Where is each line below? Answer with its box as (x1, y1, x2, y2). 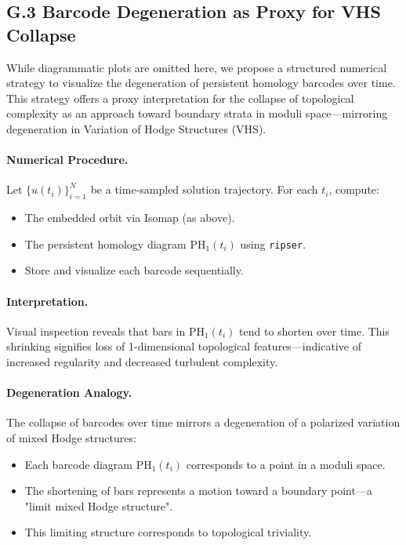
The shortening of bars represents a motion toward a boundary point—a (24, 482, 372, 499)
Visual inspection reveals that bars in (6, 322, 186, 339)
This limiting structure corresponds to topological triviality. (24, 524, 312, 540)
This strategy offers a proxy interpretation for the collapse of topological (6, 89, 354, 106)
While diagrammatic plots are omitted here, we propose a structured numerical (6, 59, 387, 75)
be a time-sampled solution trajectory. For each (90, 181, 318, 198)
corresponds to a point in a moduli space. (186, 456, 386, 472)
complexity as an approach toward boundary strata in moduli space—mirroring (6, 105, 388, 122)
